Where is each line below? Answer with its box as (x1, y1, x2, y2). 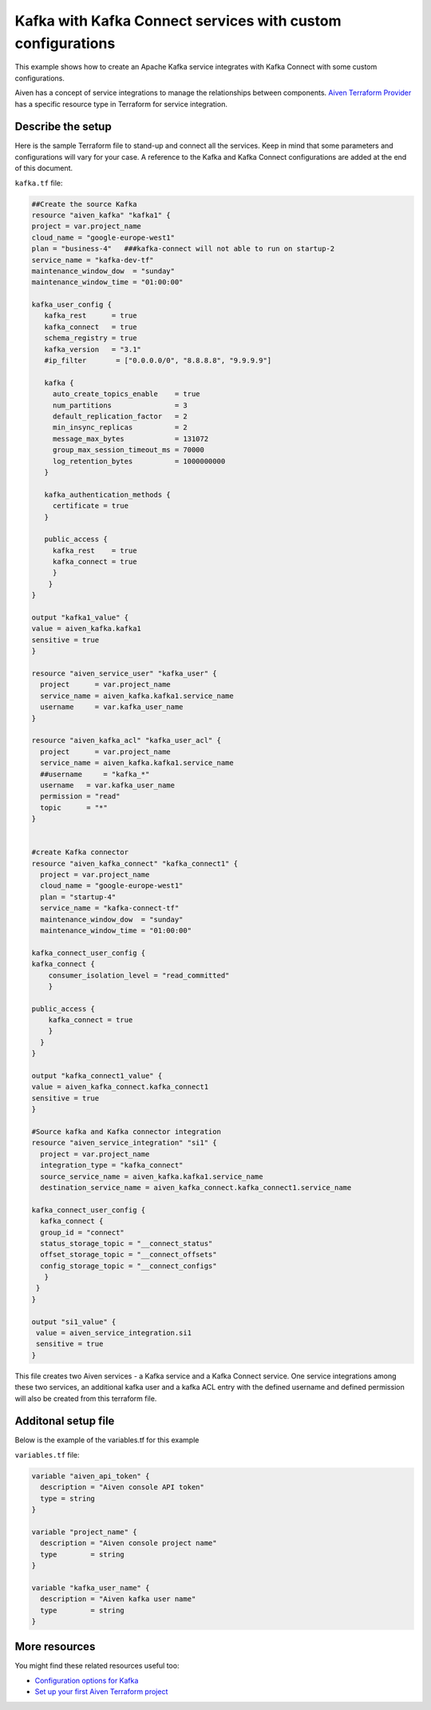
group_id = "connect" (40, 1228, 125, 1237)
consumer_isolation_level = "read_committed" (48, 970, 230, 980)
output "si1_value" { (31, 1317, 117, 1326)
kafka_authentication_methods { (44, 490, 171, 499)
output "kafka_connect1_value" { (31, 1071, 163, 1081)
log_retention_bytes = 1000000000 (52, 456, 226, 466)
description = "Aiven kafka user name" (40, 1594, 196, 1604)
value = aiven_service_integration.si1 (36, 1328, 192, 1338)
